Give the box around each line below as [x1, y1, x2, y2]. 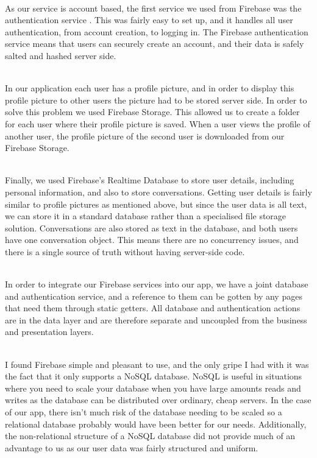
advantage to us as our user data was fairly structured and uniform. [5, 441, 258, 454]
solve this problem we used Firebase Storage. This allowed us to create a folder [5, 105, 300, 118]
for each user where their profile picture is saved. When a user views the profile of [5, 117, 310, 130]
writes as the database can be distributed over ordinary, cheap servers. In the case [5, 393, 312, 406]
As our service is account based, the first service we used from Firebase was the [5, 1, 302, 14]
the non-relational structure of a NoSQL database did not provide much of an [5, 429, 296, 442]
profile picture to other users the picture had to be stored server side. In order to [5, 93, 307, 106]
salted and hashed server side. [5, 49, 116, 62]
